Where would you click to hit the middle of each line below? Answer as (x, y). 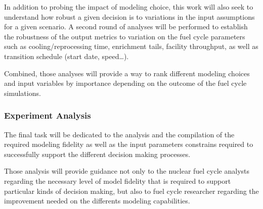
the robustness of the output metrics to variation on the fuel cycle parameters (125, 36)
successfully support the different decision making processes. (97, 154)
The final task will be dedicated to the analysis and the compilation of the (119, 134)
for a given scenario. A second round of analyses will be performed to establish (126, 27)
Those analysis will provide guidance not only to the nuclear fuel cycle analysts (127, 171)
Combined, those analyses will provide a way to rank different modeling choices (127, 73)
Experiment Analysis (48, 115)
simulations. (23, 93)
